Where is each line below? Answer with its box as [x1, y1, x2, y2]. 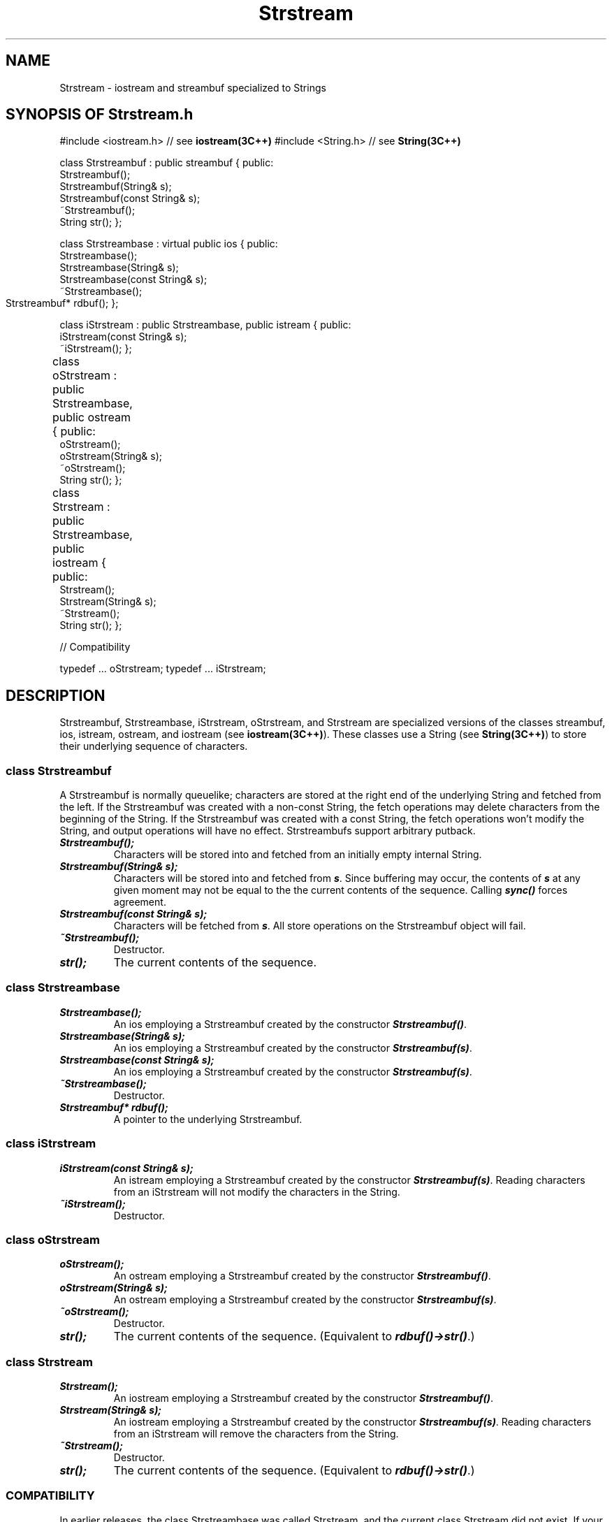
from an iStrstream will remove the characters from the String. [113, 1428, 399, 1440]
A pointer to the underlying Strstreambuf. [113, 1112, 303, 1125]
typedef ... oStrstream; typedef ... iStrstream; [59, 662, 266, 675]
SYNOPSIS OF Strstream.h [6, 106, 194, 124]
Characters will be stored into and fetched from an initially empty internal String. [113, 848, 482, 861]
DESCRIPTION [6, 686, 105, 704]
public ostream [52, 410, 131, 425]
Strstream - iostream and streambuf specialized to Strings [59, 81, 326, 94]
